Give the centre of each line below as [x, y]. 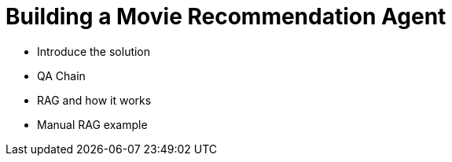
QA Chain [61, 75]
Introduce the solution [94, 51]
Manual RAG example [92, 124]
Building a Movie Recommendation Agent [226, 17]
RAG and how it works [94, 100]
